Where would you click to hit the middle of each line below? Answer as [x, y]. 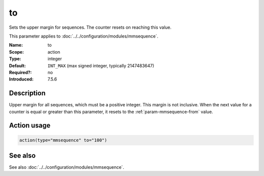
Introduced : [21, 79]
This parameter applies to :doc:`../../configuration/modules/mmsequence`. [84, 36]
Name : [16, 45]
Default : [18, 65]
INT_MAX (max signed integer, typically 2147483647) [101, 65]
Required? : [20, 72]
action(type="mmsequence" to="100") [63, 140]
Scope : [16, 52]
